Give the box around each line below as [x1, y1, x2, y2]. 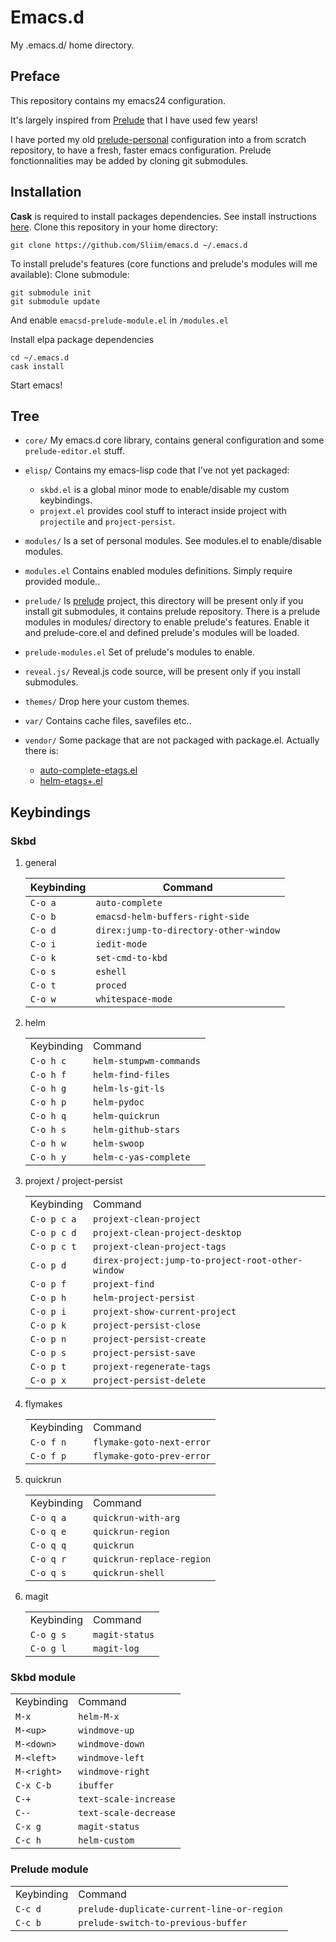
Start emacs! [10, 379, 63, 391]
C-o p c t [29, 1241, 77, 1253]
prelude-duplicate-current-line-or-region [78, 1903, 283, 1915]
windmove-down [78, 1739, 145, 1750]
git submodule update [10, 296, 101, 306]
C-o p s [29, 1347, 67, 1359]
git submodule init [10, 287, 92, 298]
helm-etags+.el [39, 775, 103, 787]
